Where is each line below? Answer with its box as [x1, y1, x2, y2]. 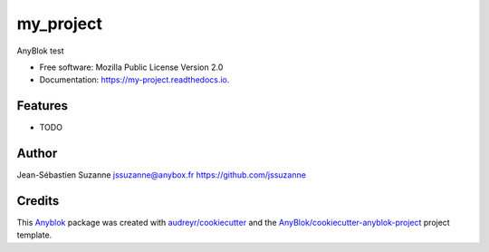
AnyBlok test [16, 45, 64, 56]
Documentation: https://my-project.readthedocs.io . [39, 74, 230, 85]
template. [16, 229, 53, 240]
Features [16, 98, 68, 113]
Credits [16, 193, 60, 208]
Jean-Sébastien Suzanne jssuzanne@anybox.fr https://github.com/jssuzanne [16, 170, 307, 180]
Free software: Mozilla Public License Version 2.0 [39, 62, 224, 73]
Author [16, 146, 58, 161]
